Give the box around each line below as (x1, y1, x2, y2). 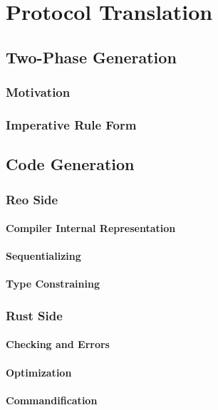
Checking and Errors (6, 337, 110, 352)
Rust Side (6, 306, 63, 324)
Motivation (6, 83, 71, 101)
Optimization (6, 364, 72, 379)
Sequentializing (6, 248, 81, 263)
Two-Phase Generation (6, 46, 177, 68)
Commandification (6, 392, 98, 407)
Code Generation (6, 153, 135, 175)
